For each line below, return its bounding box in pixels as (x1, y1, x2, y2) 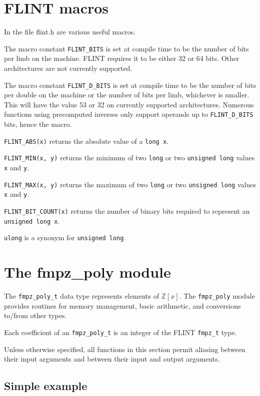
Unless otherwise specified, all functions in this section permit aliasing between (4, 344, 245, 354)
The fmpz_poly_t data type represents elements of (4, 291, 159, 301)
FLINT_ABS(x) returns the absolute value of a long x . (4, 135, 168, 146)
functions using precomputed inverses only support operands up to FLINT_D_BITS (4, 109, 253, 119)
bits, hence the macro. (4, 119, 72, 129)
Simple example (4, 378, 87, 394)
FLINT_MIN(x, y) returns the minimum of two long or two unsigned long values (4, 152, 255, 163)
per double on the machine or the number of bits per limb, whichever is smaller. (4, 89, 249, 100)
